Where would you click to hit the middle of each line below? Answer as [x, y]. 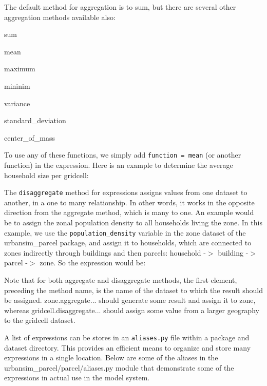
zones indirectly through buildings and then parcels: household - [105, 252]
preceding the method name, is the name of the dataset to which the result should [133, 290]
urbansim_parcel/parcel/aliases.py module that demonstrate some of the [119, 367]
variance [17, 103]
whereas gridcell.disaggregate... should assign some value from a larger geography [132, 310]
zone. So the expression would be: [93, 263]
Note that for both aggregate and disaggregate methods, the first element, [121, 280]
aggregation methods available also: [60, 17]
